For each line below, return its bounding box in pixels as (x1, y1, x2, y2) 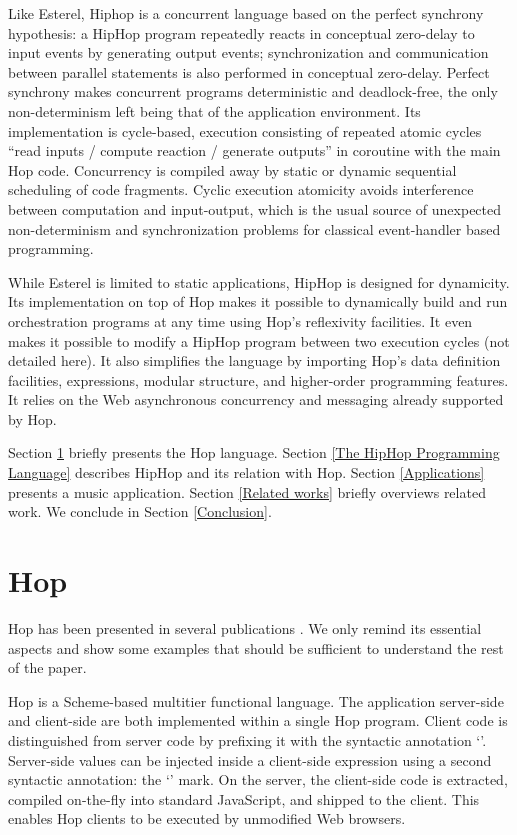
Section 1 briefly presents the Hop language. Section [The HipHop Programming (8, 442, 500, 463)
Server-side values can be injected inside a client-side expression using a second (8, 749, 492, 770)
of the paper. (8, 657, 87, 678)
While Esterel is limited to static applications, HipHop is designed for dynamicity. (8, 271, 510, 292)
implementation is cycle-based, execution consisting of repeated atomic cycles (8, 120, 482, 141)
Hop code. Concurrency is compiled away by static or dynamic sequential (8, 159, 457, 180)
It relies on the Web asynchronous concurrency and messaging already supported (8, 389, 504, 410)
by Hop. (8, 408, 57, 429)
